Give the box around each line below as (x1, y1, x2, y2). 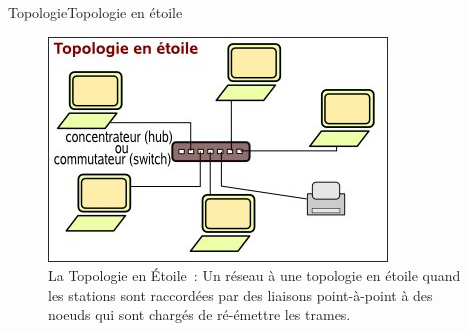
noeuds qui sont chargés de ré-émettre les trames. (48, 304, 351, 325)
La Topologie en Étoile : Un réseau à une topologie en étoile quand (48, 265, 461, 286)
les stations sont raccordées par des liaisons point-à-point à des (48, 284, 433, 305)
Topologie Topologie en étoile (8, 2, 183, 22)
